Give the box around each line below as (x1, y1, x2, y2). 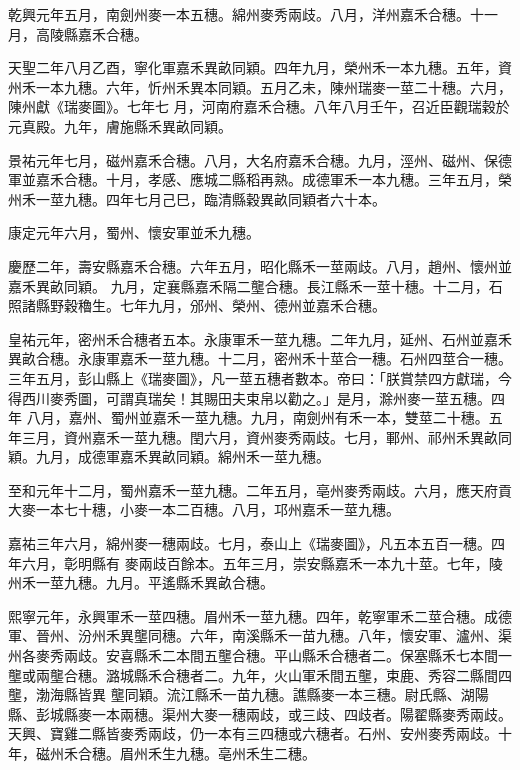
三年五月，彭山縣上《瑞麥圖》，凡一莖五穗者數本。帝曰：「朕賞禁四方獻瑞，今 (8, 367, 512, 388)
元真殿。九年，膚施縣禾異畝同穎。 (8, 115, 232, 136)
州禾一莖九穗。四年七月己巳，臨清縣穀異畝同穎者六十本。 (8, 188, 386, 209)
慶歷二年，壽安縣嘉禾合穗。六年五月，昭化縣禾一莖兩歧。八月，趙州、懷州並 (8, 255, 512, 276)
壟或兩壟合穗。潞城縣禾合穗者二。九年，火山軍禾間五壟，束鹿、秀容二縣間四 (8, 664, 512, 685)
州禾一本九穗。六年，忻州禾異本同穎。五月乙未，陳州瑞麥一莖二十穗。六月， (8, 76, 512, 97)
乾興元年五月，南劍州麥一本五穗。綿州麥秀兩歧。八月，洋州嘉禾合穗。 (8, 4, 470, 24)
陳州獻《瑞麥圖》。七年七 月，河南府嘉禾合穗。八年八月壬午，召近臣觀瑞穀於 (8, 96, 510, 117)
